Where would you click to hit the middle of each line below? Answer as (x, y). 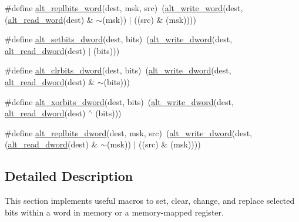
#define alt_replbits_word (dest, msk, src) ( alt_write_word (114, 8)
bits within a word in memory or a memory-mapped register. (114, 212)
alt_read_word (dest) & (51, 19)
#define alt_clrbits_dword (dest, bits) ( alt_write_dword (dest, (118, 70)
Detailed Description (69, 176)
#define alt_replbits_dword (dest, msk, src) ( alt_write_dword (118, 132)
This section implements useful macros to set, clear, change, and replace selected (150, 201)
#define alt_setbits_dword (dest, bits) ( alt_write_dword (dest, (119, 39)
